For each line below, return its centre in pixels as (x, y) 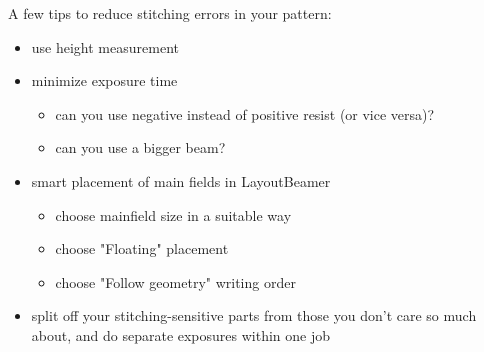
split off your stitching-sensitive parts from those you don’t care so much (254, 315)
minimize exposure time (104, 80)
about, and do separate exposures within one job (181, 334)
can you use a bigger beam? (140, 147)
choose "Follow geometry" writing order (175, 281)
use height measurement (105, 46)
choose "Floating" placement (142, 248)
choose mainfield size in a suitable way (173, 214)
